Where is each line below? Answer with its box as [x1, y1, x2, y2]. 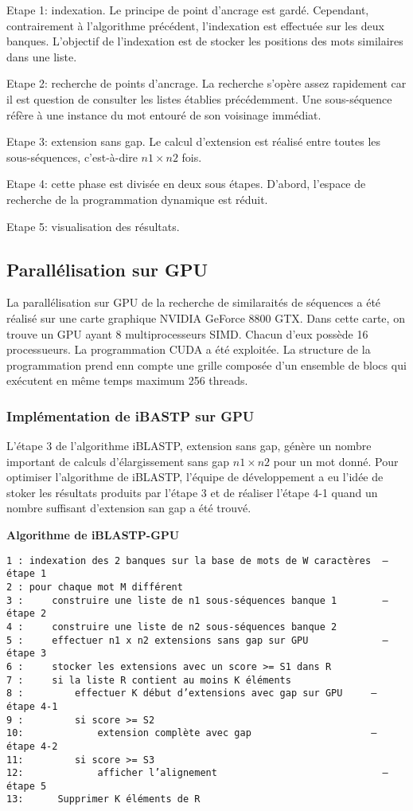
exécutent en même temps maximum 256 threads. [6, 372, 248, 389]
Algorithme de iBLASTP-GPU [6, 527, 180, 543]
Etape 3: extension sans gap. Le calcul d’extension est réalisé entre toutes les [6, 133, 381, 150]
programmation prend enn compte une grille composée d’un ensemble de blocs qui [6, 356, 407, 373]
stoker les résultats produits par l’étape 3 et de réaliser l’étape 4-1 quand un [6, 484, 378, 500]
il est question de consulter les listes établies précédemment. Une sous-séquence [6, 90, 392, 107]
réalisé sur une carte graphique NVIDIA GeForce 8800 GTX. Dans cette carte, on [6, 309, 405, 326]
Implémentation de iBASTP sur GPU [6, 405, 255, 425]
